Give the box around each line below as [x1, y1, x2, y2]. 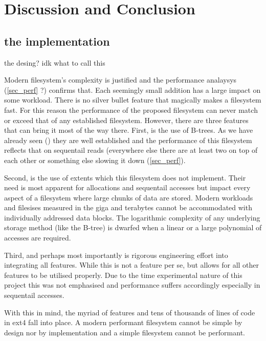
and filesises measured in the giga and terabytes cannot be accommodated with [4, 202, 252, 213]
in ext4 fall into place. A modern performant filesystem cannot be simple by [4, 317, 242, 328]
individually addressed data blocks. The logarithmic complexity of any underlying [4, 212, 260, 223]
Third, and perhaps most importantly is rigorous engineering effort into [4, 249, 228, 260]
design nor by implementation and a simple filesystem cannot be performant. [4, 327, 245, 337]
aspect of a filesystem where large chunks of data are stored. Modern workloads [4, 192, 253, 203]
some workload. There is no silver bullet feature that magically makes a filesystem [4, 94, 261, 105]
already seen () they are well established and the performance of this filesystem [4, 134, 252, 145]
